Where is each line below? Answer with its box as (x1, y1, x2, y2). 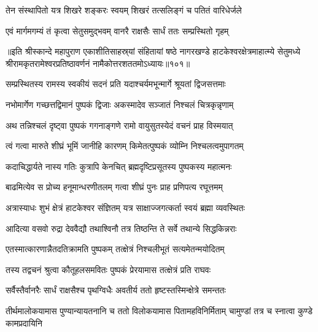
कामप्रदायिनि (6, 316, 42, 329)
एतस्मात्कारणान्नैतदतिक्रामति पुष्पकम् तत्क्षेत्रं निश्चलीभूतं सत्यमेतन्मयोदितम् (6, 242, 225, 255)
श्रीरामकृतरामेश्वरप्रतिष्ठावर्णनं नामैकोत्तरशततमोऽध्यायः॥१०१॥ (6, 56, 190, 69)
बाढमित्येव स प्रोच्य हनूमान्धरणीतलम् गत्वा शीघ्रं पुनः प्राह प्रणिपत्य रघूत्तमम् (6, 180, 223, 193)
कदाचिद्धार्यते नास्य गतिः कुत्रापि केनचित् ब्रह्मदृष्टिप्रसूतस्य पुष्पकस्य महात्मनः (6, 160, 232, 172)
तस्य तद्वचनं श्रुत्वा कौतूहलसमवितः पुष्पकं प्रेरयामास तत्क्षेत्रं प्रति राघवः (6, 263, 211, 276)
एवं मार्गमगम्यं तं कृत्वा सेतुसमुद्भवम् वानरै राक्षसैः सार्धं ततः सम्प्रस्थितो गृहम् (6, 24, 229, 37)
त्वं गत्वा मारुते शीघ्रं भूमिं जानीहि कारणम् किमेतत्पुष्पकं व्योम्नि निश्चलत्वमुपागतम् (6, 139, 244, 152)
